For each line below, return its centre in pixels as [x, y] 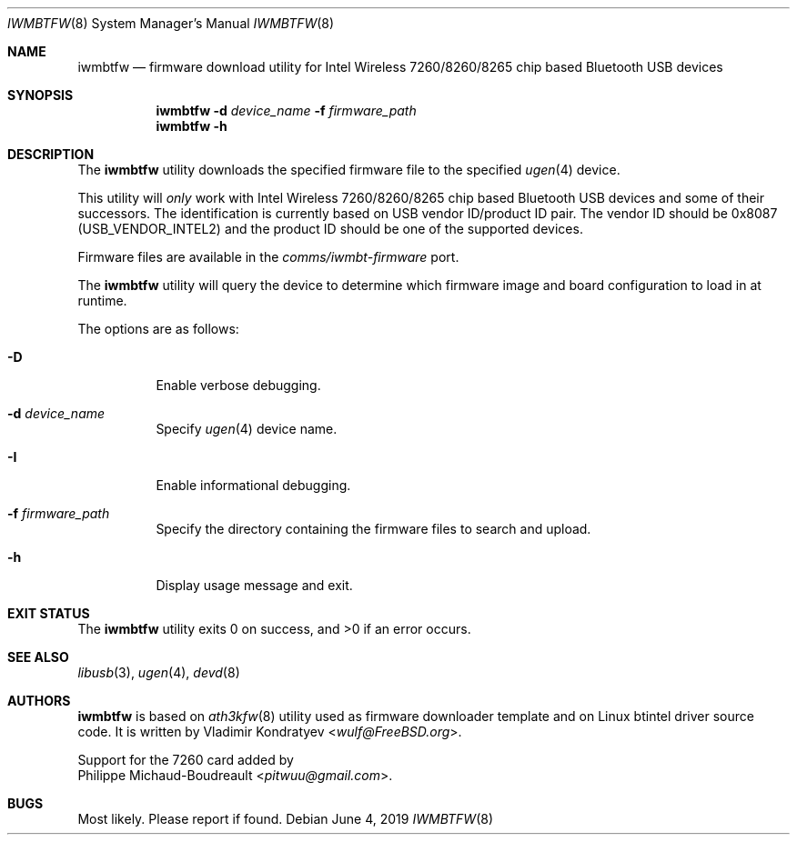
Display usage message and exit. [254, 585]
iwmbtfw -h [192, 126]
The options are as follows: [158, 329]
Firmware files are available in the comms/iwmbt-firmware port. [268, 257]
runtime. [102, 301]
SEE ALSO [38, 657]
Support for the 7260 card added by [186, 760]
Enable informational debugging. [253, 485]
